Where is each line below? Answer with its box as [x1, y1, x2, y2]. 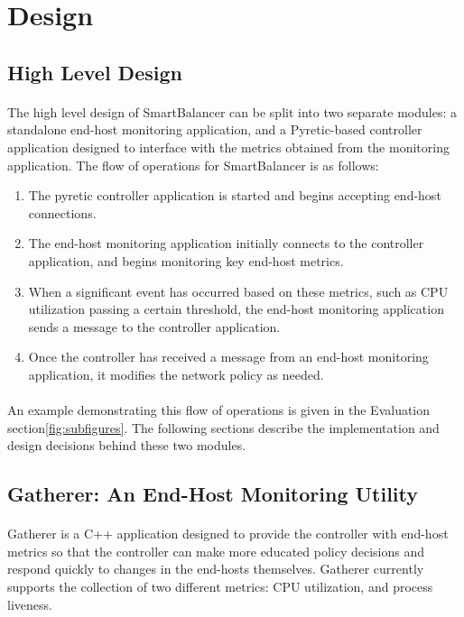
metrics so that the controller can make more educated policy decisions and [7, 541, 425, 560]
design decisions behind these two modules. [7, 436, 246, 455]
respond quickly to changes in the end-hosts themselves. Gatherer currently [7, 559, 424, 578]
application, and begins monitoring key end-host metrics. [28, 251, 344, 270]
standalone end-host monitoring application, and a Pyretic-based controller [7, 120, 422, 139]
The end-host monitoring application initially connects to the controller [28, 234, 424, 253]
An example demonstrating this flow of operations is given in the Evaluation [7, 401, 431, 419]
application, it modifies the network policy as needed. [28, 364, 324, 383]
